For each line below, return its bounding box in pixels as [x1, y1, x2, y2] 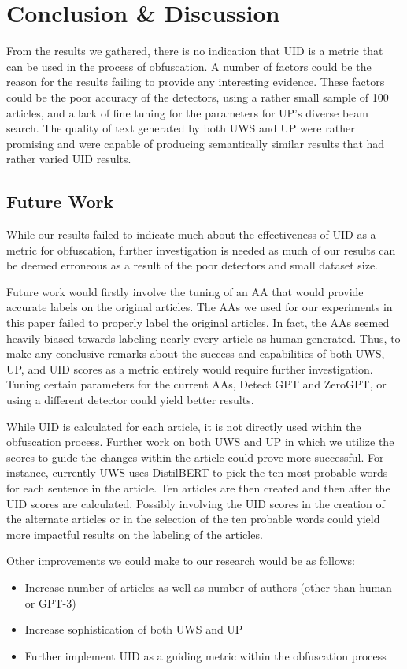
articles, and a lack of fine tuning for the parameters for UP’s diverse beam [6, 104, 369, 121]
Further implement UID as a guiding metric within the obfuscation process [24, 647, 387, 663]
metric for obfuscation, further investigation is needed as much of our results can [6, 241, 396, 258]
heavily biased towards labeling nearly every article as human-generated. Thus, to [6, 329, 401, 346]
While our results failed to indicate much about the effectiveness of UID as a [6, 226, 376, 243]
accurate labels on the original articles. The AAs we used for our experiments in [6, 299, 393, 315]
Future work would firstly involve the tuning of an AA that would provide [6, 283, 364, 299]
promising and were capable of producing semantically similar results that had [6, 135, 385, 151]
